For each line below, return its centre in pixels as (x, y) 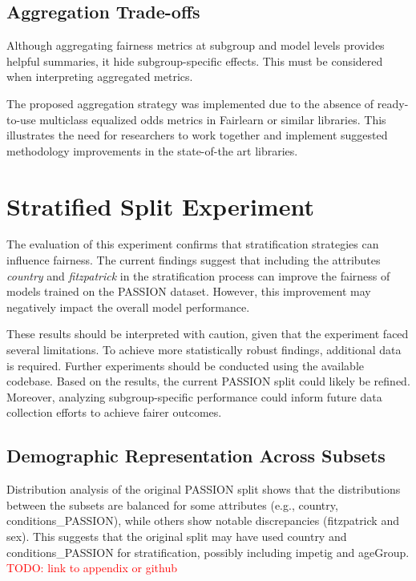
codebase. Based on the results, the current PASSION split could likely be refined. (208, 381)
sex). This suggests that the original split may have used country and (177, 536)
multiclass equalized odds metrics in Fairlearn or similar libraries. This (213, 119)
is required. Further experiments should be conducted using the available (186, 365)
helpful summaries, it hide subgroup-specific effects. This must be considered (195, 61)
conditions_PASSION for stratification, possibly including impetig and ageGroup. (208, 552)
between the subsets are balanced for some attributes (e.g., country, (172, 504)
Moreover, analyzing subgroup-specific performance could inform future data (194, 396)
